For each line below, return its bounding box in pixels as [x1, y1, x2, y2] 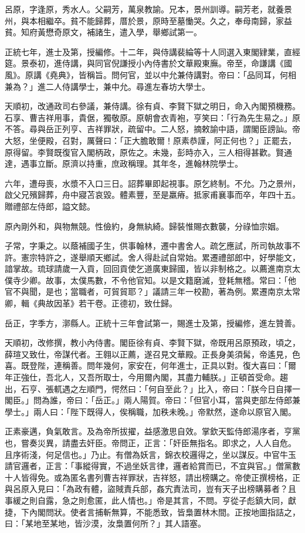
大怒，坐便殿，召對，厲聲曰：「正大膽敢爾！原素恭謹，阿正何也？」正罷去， [5, 134, 296, 146]
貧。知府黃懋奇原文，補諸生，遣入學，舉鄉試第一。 [5, 26, 202, 38]
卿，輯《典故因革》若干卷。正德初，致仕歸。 [5, 297, 177, 309]
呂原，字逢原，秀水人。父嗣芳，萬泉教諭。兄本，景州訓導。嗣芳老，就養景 [5, 3, 292, 15]
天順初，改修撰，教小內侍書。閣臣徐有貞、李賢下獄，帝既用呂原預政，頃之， [5, 336, 300, 349]
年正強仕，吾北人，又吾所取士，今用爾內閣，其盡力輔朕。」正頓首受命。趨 [5, 371, 288, 383]
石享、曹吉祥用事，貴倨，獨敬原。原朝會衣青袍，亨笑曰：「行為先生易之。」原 [5, 111, 300, 123]
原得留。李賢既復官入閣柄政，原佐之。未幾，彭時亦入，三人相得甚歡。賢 [5, 146, 284, 158]
